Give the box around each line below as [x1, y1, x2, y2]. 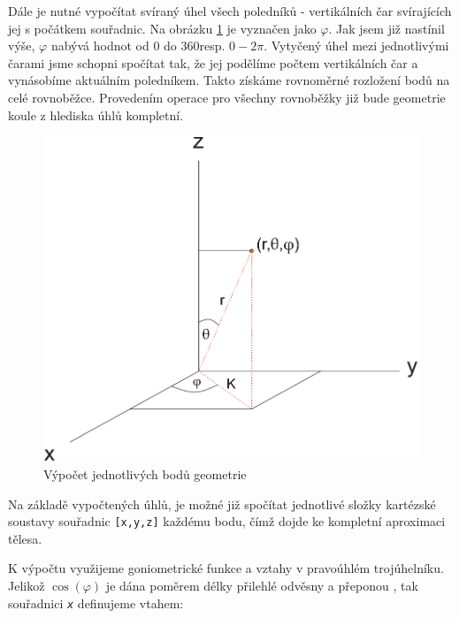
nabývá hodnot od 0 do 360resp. [50, 36, 226, 55]
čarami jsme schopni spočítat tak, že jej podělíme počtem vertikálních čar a [8, 53, 418, 72]
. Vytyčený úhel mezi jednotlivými [264, 36, 449, 55]
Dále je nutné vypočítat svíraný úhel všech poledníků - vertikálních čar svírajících [8, 2, 452, 19]
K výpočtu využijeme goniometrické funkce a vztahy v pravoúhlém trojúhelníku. [8, 559, 444, 577]
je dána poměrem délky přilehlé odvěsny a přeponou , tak [105, 576, 418, 595]
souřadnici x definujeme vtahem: [8, 593, 184, 612]
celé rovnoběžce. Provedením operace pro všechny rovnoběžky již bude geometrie [8, 88, 446, 106]
